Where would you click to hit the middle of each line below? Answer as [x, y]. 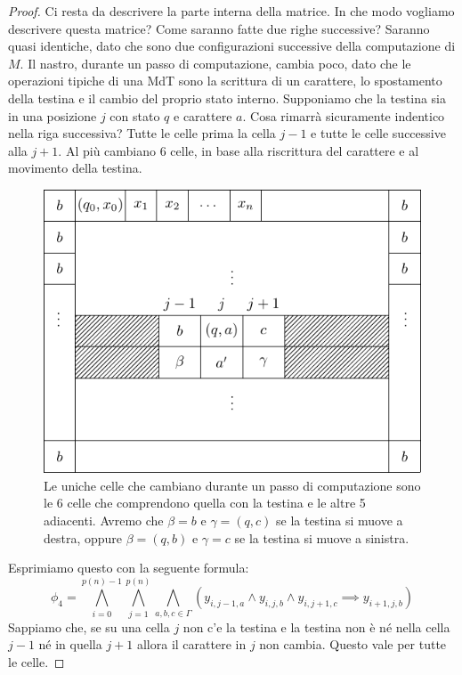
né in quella [70, 644]
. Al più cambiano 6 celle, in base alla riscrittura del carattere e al [239, 150]
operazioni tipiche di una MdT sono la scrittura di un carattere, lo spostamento [225, 81]
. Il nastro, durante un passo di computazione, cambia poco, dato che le [215, 63]
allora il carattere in [191, 644]
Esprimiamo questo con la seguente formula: [129, 568]
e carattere [203, 115]
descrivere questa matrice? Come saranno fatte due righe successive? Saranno [219, 28]
